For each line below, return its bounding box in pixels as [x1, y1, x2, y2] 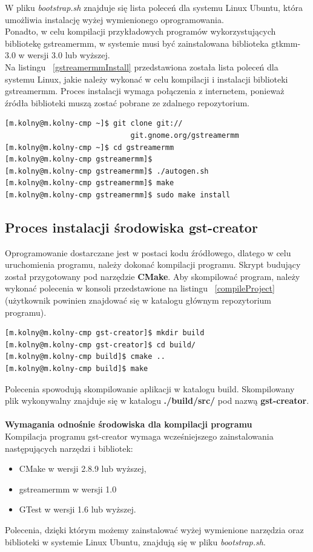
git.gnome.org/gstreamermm [130, 131, 239, 140]
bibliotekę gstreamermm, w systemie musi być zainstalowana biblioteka [5, 36, 269, 49]
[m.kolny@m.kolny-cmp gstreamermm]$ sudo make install [5, 190, 231, 199]
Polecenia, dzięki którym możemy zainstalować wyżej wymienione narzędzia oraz [5, 523, 304, 536]
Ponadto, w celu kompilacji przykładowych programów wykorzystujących [5, 25, 276, 38]
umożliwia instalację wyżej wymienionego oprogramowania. [5, 13, 224, 26]
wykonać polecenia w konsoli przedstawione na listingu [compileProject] [5, 282, 275, 295]
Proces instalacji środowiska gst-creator [5, 217, 258, 236]
